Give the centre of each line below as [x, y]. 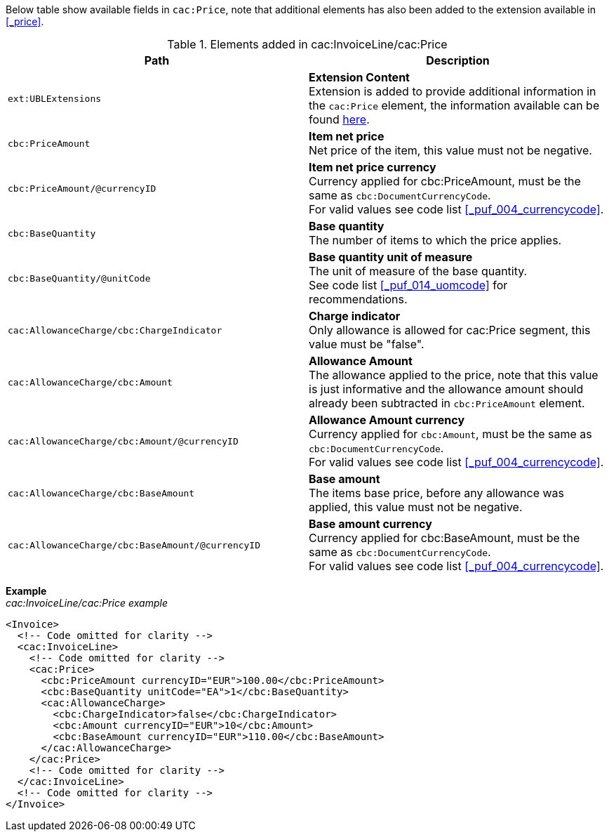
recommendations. [358, 299]
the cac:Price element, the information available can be [454, 105]
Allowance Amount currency [387, 420]
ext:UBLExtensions [55, 98]
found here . [339, 119]
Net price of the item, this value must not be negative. [450, 150]
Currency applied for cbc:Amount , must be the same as [450, 434]
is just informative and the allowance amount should [446, 389]
